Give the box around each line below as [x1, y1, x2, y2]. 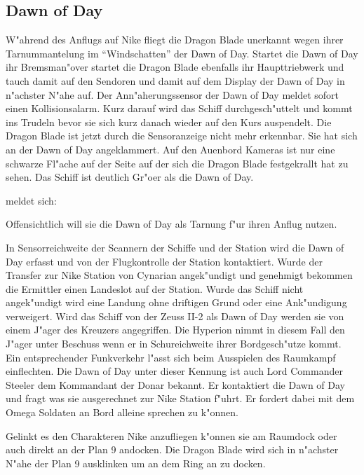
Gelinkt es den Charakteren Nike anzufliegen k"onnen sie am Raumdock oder [6, 428, 337, 443]
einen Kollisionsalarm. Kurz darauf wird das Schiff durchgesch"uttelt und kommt [6, 101, 353, 116]
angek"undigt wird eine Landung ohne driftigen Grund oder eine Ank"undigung [6, 295, 347, 310]
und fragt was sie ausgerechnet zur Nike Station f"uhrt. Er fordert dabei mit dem [6, 391, 355, 406]
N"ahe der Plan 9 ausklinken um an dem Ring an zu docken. [6, 455, 266, 470]
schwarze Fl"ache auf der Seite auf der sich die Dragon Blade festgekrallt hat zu [6, 156, 349, 170]
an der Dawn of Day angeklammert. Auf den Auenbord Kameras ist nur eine [6, 142, 335, 156]
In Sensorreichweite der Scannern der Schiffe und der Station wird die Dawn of [6, 240, 344, 254]
